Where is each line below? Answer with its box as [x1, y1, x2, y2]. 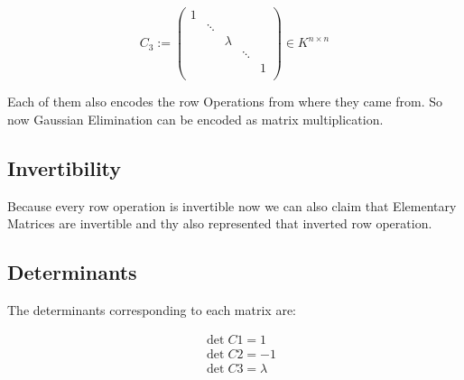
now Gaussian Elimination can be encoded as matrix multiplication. [7, 109, 384, 128]
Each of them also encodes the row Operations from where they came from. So [7, 92, 443, 111]
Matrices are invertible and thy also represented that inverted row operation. [7, 214, 432, 233]
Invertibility [7, 153, 122, 181]
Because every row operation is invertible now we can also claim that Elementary [7, 196, 457, 215]
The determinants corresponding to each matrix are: [7, 301, 297, 320]
